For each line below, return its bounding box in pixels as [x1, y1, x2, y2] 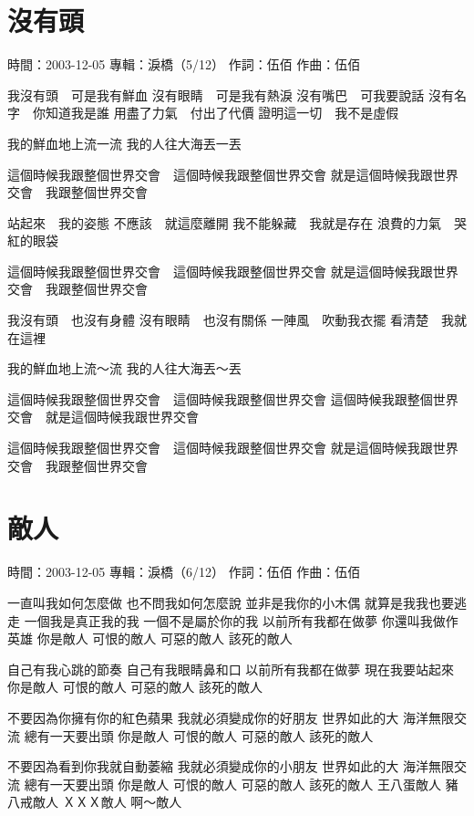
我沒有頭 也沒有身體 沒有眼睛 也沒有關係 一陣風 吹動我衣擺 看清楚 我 [7, 310, 454, 330]
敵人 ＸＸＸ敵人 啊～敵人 [32, 792, 182, 811]
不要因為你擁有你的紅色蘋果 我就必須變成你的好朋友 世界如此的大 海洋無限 [7, 707, 454, 727]
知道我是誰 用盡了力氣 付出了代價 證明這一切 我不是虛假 [45, 103, 399, 122]
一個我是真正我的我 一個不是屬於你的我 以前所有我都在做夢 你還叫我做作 [24, 611, 459, 630]
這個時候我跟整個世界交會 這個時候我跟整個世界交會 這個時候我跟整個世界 [7, 389, 459, 408]
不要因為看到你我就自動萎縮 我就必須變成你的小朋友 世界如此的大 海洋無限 [7, 757, 454, 776]
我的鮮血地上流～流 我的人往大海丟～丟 [7, 359, 242, 378]
